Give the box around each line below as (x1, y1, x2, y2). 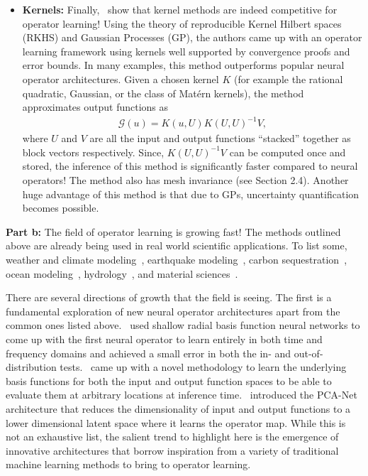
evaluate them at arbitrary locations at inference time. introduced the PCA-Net (6, 387, 357, 402)
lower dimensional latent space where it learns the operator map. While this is (6, 415, 346, 430)
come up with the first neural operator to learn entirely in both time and (6, 332, 323, 346)
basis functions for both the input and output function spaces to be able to (6, 373, 332, 388)
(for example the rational (233, 71, 343, 86)
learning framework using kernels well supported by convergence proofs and (22, 43, 350, 58)
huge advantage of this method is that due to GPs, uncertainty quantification (22, 186, 359, 201)
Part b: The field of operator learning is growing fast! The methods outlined (6, 224, 341, 239)
